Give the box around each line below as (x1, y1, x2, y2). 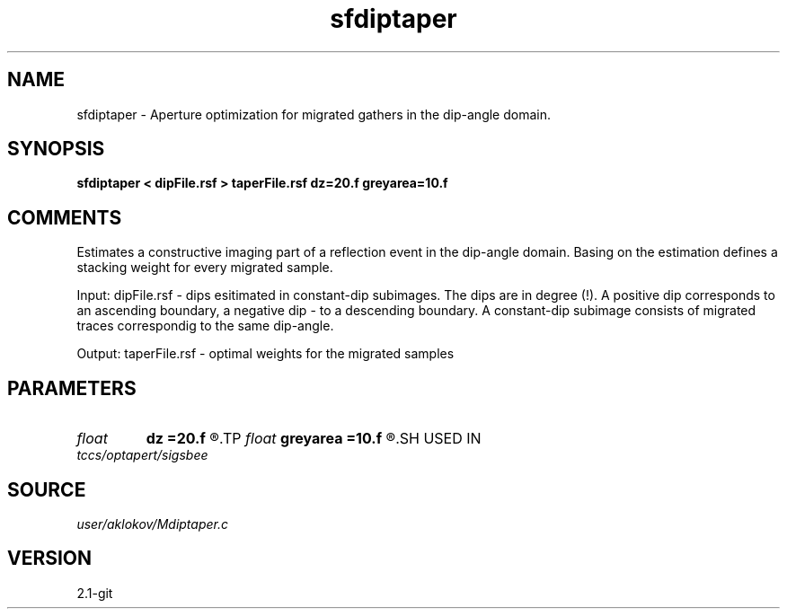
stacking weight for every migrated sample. (76, 260, 333, 276)
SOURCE (7, 478, 86, 501)
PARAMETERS (7, 376, 137, 400)
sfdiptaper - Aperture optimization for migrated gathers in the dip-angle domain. (76, 106, 552, 122)
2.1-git (76, 585, 113, 601)
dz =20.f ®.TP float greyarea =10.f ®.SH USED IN (146, 429, 482, 448)
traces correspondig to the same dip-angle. (76, 318, 334, 334)
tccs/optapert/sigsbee (76, 447, 208, 463)
